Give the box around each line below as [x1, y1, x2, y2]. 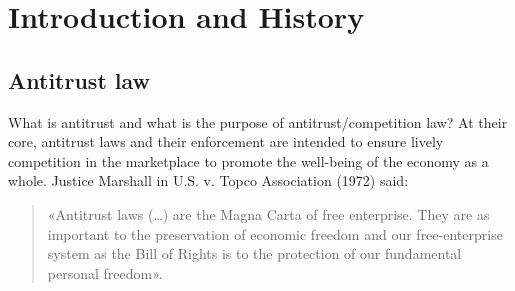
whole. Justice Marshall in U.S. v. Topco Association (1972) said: [8, 170, 409, 191]
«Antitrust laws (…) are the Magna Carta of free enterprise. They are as [47, 203, 490, 224]
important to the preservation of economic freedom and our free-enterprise [47, 223, 503, 244]
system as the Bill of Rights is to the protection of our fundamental [47, 243, 462, 264]
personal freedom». [47, 262, 163, 283]
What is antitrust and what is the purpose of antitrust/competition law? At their [8, 111, 508, 132]
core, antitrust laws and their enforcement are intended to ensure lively [8, 131, 444, 152]
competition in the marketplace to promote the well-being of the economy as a [8, 150, 489, 171]
